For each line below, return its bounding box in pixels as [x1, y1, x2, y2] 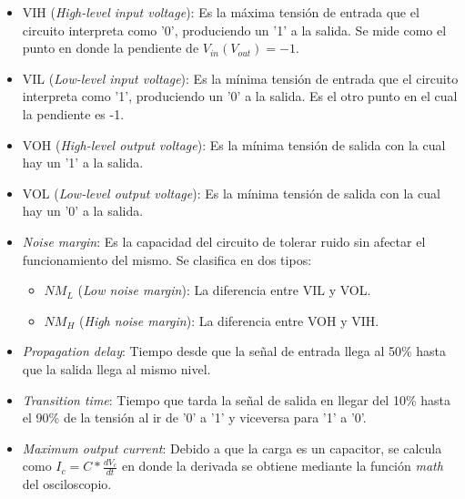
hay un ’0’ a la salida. [22, 201, 144, 220]
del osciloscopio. [22, 474, 112, 494]
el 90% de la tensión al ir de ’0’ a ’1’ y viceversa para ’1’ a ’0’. [22, 408, 367, 427]
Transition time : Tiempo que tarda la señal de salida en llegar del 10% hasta [22, 390, 450, 409]
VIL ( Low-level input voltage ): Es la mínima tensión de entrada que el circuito [22, 68, 459, 87]
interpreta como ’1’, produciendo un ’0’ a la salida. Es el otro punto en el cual [22, 87, 458, 106]
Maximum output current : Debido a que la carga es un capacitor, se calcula [22, 438, 442, 457]
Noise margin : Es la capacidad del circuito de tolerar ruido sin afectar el [22, 231, 426, 250]
